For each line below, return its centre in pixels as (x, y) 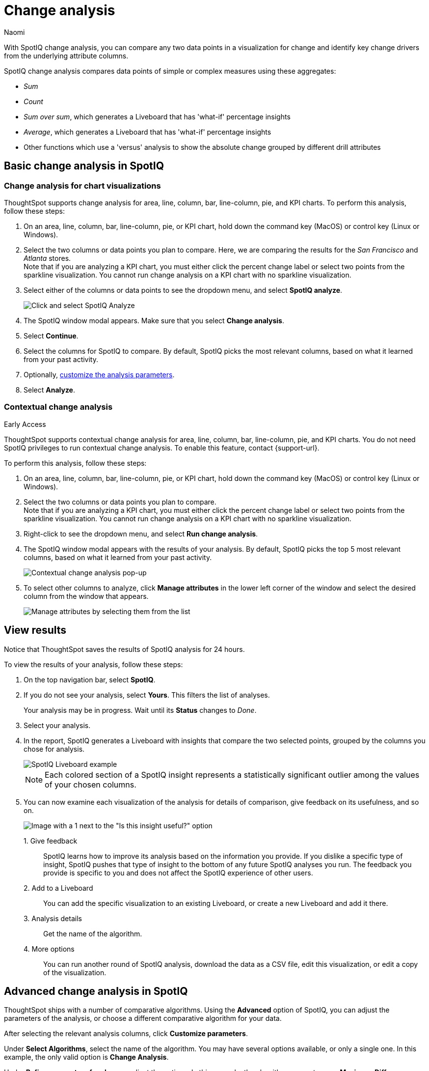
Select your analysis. (57, 725)
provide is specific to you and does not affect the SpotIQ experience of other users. (178, 873)
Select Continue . (51, 336)
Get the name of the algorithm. (93, 933)
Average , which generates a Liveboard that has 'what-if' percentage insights (147, 132)
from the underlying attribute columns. (66, 56)
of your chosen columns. (91, 784)
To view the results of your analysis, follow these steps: (94, 664)
